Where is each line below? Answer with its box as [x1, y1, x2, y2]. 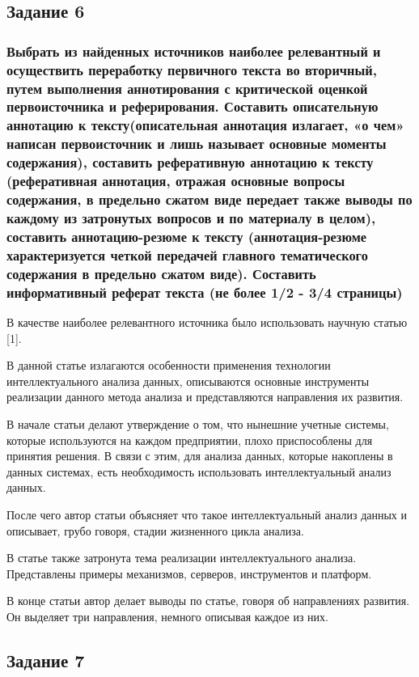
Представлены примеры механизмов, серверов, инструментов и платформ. [6, 565, 372, 582]
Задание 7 [6, 647, 85, 672]
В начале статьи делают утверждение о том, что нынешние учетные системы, [6, 415, 389, 432]
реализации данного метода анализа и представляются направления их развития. [6, 388, 404, 405]
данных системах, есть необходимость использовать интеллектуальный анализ [6, 463, 391, 480]
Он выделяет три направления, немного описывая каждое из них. [6, 607, 328, 624]
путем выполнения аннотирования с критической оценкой [6, 78, 368, 98]
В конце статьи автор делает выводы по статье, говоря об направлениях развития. [6, 592, 410, 609]
